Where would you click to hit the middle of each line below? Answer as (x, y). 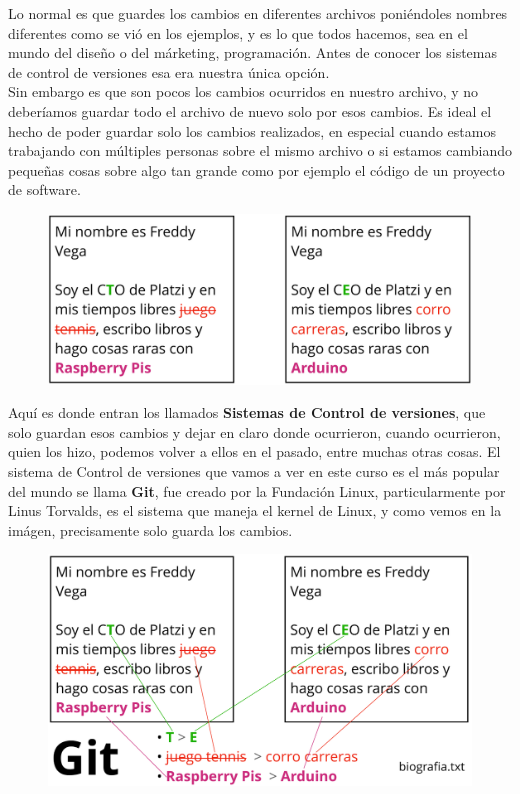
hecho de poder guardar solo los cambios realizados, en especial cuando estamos (252, 130)
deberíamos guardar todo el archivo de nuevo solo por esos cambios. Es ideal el (250, 110)
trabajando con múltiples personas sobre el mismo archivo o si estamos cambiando (260, 150)
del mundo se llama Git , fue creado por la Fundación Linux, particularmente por (257, 490)
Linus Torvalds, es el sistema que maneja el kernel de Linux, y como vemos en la (255, 510)
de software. (44, 189)
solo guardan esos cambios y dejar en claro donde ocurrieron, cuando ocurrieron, (254, 431)
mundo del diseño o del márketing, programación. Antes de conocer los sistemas (253, 52)
